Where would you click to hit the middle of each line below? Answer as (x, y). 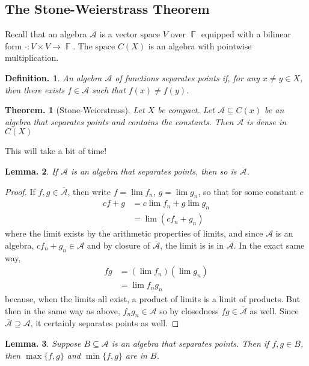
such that (109, 89)
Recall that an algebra (46, 34)
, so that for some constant (247, 191)
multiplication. (32, 57)
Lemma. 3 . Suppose (43, 343)
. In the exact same (269, 245)
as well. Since (274, 310)
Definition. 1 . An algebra (54, 77)
